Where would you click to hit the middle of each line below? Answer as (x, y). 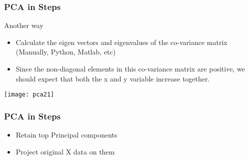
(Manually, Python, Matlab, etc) (66, 52)
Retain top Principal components (66, 135)
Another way (24, 25)
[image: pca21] (29, 95)
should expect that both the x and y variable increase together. (113, 78)
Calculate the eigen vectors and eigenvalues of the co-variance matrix (121, 42)
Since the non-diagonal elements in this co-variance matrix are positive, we (130, 68)
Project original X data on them (65, 151)
